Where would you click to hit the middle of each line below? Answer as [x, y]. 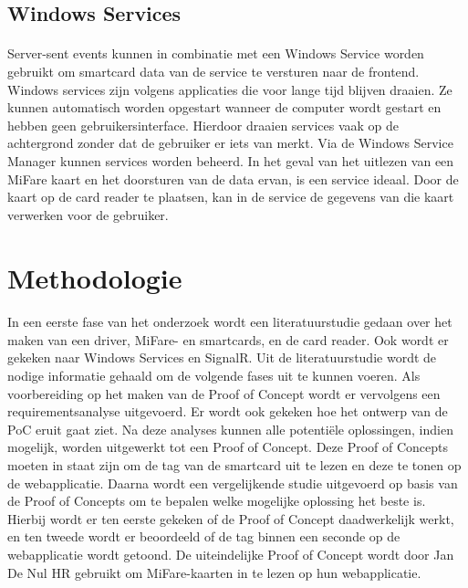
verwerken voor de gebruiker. [88, 214]
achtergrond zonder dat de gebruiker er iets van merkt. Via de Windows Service [230, 143]
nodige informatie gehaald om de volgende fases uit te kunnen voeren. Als [214, 376]
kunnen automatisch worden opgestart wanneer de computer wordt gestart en [224, 107]
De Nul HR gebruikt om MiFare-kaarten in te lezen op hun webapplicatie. [214, 572]
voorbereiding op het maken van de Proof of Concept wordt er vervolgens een [224, 393]
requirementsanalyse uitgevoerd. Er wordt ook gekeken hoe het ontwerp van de [228, 411]
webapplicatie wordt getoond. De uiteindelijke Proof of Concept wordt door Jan [231, 554]
